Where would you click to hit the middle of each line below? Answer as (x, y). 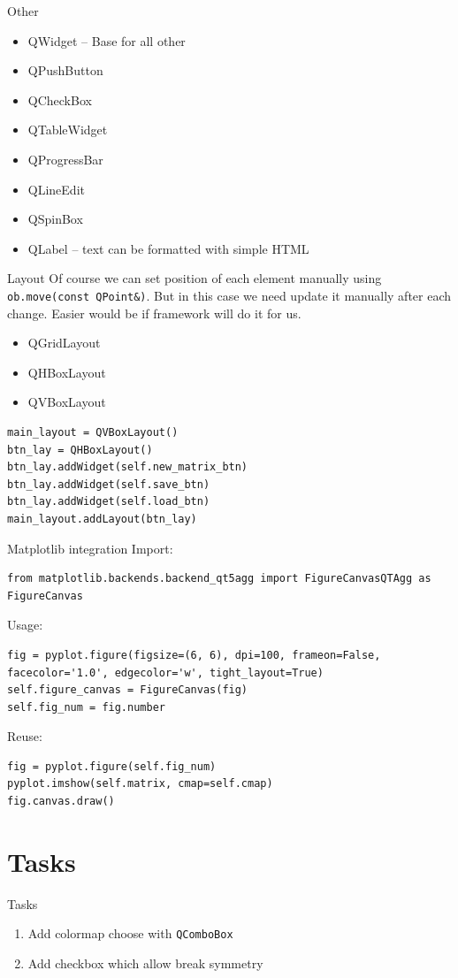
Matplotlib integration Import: (90, 548)
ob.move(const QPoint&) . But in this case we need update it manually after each (229, 295)
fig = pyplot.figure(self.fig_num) (112, 766)
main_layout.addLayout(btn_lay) (102, 519)
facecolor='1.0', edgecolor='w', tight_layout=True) (165, 672)
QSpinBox (55, 219)
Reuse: (25, 736)
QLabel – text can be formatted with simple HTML (168, 248)
